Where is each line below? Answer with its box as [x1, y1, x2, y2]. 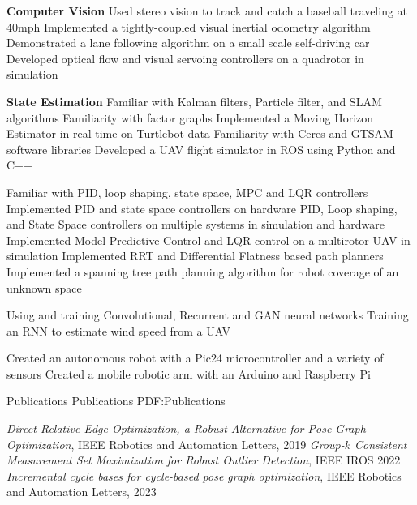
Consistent [355, 435, 407, 452]
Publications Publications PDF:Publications [6, 392, 226, 409]
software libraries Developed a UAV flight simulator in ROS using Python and [6, 140, 396, 157]
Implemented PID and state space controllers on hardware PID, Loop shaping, [6, 199, 398, 216]
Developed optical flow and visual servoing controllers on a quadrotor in [6, 49, 364, 66]
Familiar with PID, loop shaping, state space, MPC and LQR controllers [6, 183, 368, 200]
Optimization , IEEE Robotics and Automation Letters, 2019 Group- [6, 435, 345, 452]
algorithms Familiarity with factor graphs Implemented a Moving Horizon [6, 109, 374, 126]
